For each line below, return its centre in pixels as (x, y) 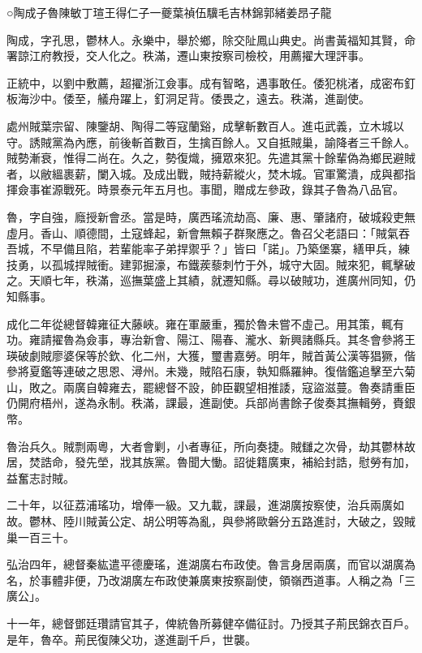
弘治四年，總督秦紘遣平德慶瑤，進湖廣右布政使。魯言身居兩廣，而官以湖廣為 (211, 564)
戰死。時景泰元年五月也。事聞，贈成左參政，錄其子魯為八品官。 (233, 189)
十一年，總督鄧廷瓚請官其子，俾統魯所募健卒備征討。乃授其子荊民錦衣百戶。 (211, 623)
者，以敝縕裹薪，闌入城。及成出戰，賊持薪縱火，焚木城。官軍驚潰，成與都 (205, 173)
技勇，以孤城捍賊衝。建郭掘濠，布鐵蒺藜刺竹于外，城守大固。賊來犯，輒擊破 (211, 264)
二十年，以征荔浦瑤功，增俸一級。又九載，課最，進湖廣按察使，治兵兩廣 (200, 505)
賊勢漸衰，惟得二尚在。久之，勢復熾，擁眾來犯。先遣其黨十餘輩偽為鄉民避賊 (211, 158)
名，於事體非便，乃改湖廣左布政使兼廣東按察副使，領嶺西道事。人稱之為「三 (211, 580)
